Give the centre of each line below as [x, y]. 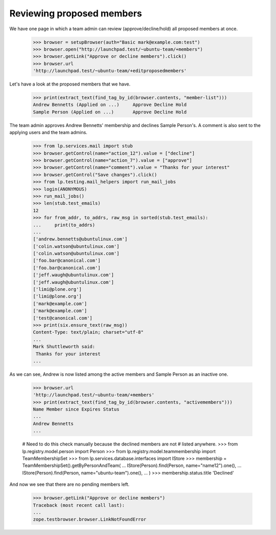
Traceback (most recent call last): [79, 505]
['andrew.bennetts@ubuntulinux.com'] [80, 239]
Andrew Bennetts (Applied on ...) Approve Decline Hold [110, 105]
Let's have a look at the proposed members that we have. [70, 84]
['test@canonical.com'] [63, 318]
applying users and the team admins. [49, 133]
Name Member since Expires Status [76, 409]
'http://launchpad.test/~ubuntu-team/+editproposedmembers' [110, 71]
